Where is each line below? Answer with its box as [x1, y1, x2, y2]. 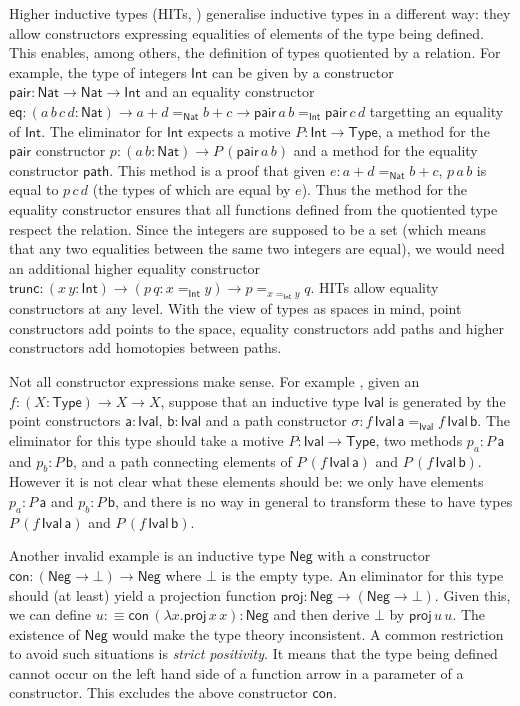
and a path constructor [205, 410, 347, 431]
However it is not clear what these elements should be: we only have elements [9, 471, 484, 492]
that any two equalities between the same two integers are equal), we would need [9, 238, 505, 259]
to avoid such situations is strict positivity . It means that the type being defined [9, 643, 498, 664]
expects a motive [187, 120, 291, 141]
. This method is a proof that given [109, 159, 326, 180]
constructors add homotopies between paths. [9, 337, 282, 358]
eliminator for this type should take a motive [9, 429, 284, 450]
